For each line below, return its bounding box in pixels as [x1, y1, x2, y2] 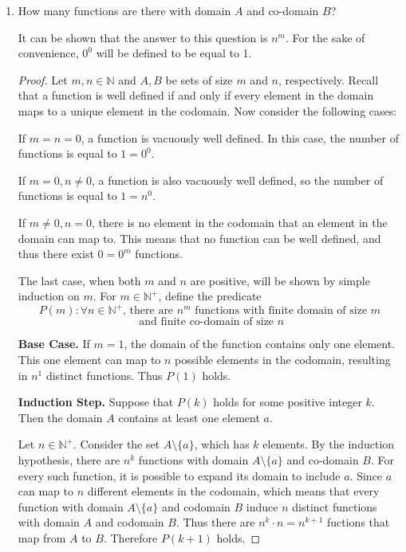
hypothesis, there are [18, 451, 120, 468]
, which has [194, 436, 250, 452]
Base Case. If [18, 335, 90, 352]
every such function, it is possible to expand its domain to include [18, 467, 341, 483]
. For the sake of [285, 29, 365, 45]
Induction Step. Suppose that [18, 393, 174, 410]
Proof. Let [18, 71, 68, 88]
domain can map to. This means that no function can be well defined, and [18, 229, 381, 246]
